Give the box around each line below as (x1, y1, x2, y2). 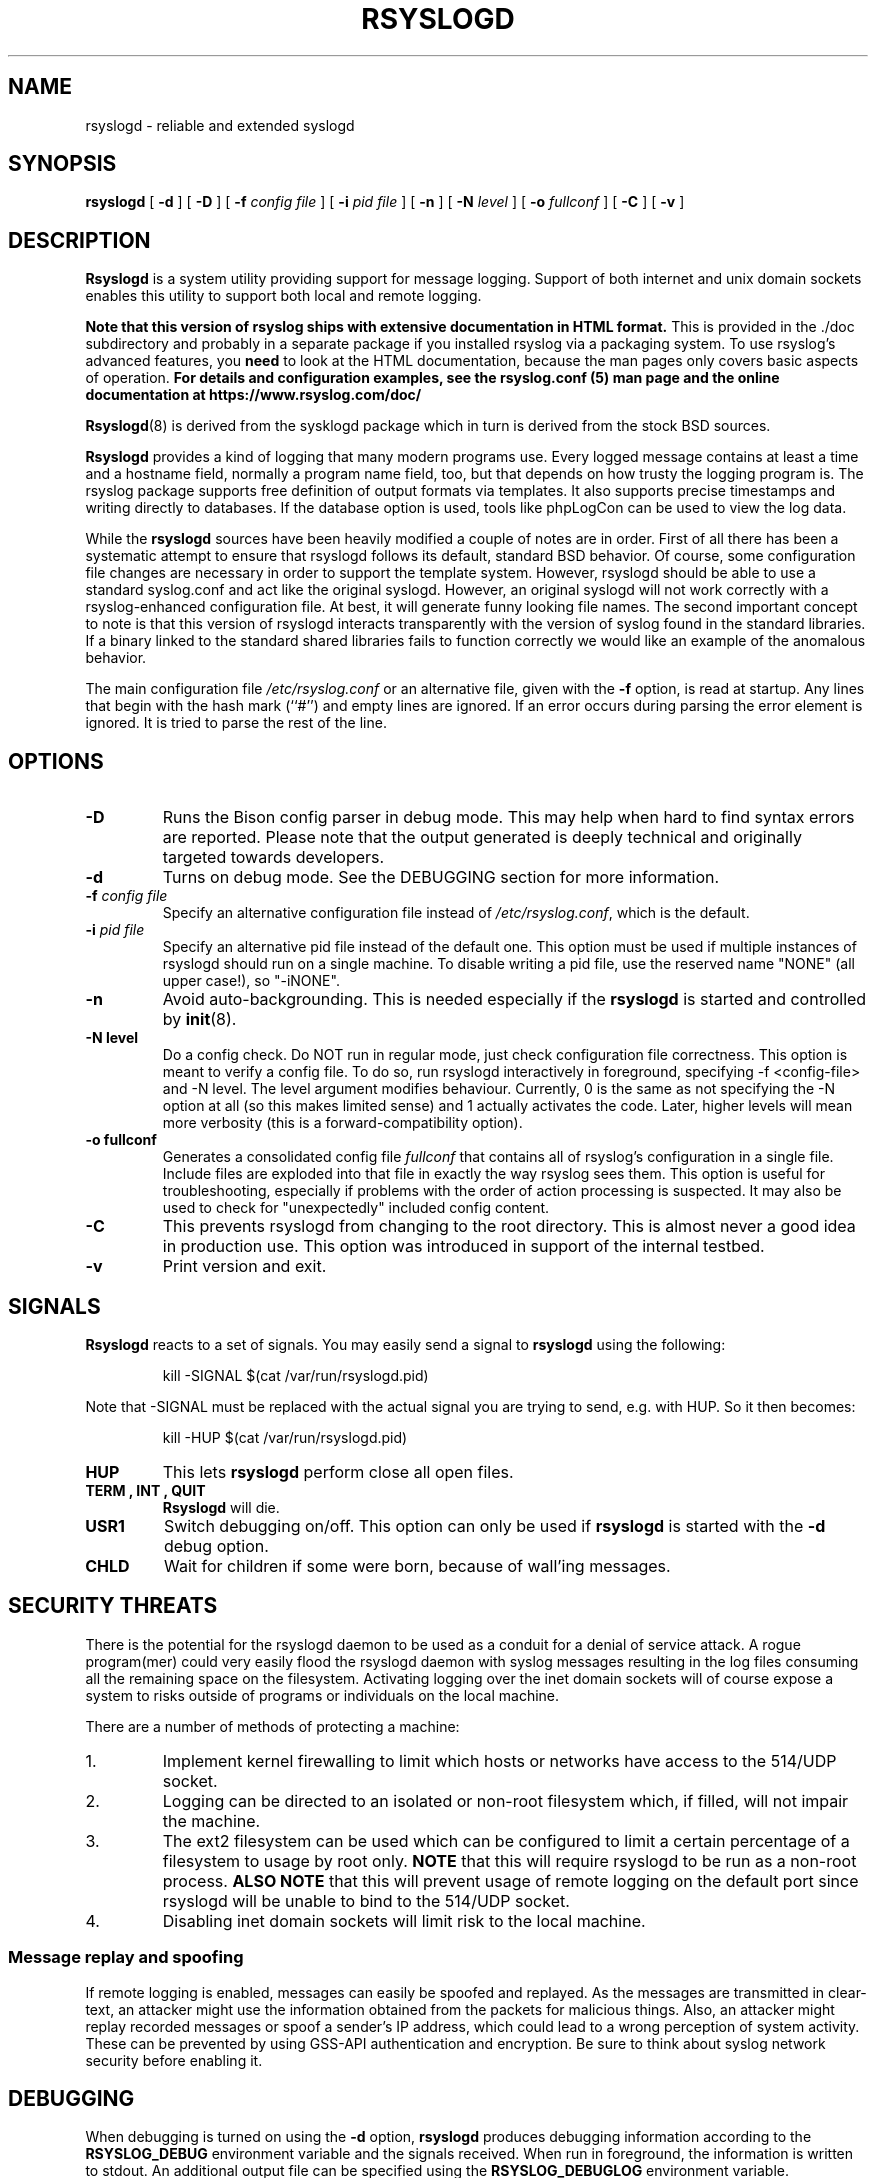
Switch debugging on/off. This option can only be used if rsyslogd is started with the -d (163, 1515, 826, 1536)
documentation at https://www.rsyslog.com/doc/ (85, 386, 422, 404)
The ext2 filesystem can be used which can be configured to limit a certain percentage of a (162, 1830, 850, 1851)
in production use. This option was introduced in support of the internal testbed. (162, 1236, 765, 1257)
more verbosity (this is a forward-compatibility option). (162, 1114, 523, 1132)
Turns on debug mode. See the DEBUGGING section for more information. (162, 867, 720, 888)
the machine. (162, 1810, 261, 1831)
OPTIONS (8, 748, 104, 774)
